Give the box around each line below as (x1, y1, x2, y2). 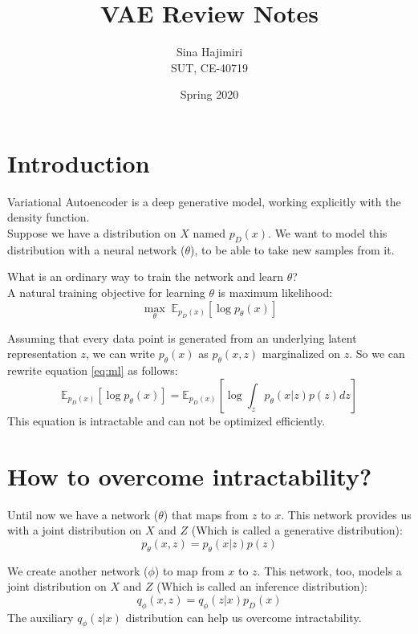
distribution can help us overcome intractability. (125, 608, 362, 625)
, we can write (86, 345, 156, 362)
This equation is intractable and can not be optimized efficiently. (7, 412, 326, 429)
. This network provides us (281, 506, 412, 522)
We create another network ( (7, 562, 148, 579)
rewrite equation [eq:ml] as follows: (7, 362, 178, 379)
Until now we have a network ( (7, 506, 159, 522)
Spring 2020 (180, 86, 239, 103)
